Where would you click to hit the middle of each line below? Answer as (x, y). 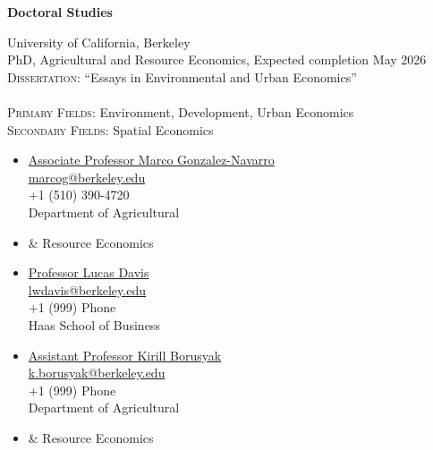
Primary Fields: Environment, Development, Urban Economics (181, 111)
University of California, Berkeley (99, 42)
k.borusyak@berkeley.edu (97, 373)
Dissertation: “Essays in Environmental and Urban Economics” (182, 76)
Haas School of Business (94, 324)
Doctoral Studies (60, 12)
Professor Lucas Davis (89, 272)
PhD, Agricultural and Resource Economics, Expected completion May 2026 (217, 59)
